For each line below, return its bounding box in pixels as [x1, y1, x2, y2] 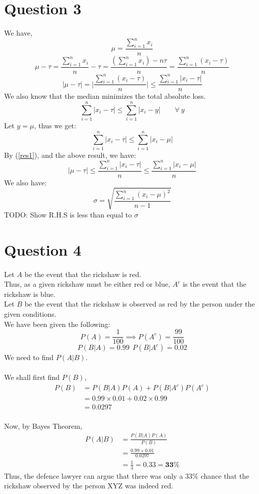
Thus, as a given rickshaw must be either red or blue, [4, 279, 170, 289]
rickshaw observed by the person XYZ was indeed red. [4, 480, 174, 491]
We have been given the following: [4, 318, 110, 329]
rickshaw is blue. [4, 288, 55, 299]
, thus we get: [34, 120, 76, 131]
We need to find [4, 352, 54, 363]
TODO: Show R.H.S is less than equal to [4, 209, 132, 219]
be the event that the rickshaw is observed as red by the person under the [24, 298, 255, 309]
